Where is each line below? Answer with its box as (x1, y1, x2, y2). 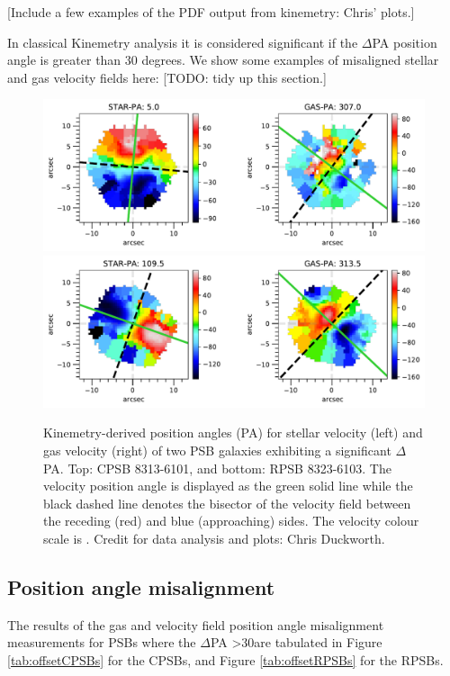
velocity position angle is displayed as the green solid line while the (43, 476, 413, 495)
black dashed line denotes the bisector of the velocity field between (43, 493, 411, 512)
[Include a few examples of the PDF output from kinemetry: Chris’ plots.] (7, 3, 415, 21)
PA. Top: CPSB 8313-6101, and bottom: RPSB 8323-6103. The (43, 458, 391, 477)
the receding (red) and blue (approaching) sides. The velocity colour (43, 511, 419, 530)
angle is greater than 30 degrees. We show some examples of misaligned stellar (7, 50, 439, 69)
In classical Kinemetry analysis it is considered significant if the (7, 32, 358, 51)
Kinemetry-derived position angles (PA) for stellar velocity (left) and (43, 423, 423, 442)
